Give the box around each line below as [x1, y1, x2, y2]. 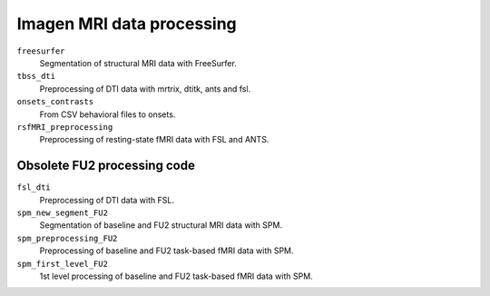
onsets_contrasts [16, 96, 94, 107]
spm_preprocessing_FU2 [16, 232, 118, 243]
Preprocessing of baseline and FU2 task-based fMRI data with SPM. [39, 245, 294, 256]
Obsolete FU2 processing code [16, 158, 195, 173]
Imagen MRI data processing [16, 14, 238, 34]
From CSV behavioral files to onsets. [39, 109, 176, 120]
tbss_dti [16, 71, 56, 82]
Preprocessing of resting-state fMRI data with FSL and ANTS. [39, 134, 269, 145]
